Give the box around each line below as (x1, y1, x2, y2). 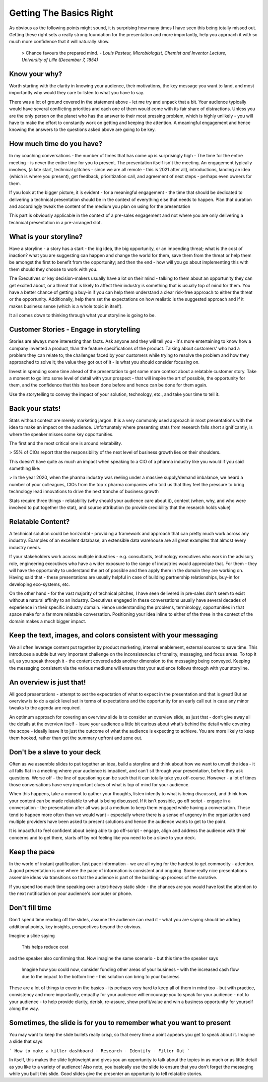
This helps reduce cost (21, 944, 69, 950)
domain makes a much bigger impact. (9, 618, 86, 624)
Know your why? (9, 69, 63, 78)
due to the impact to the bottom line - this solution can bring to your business (21, 973, 180, 979)
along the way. (9, 1006, 39, 1012)
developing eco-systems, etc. (9, 581, 70, 587)
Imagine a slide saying (9, 933, 55, 939)
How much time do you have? (9, 139, 103, 148)
